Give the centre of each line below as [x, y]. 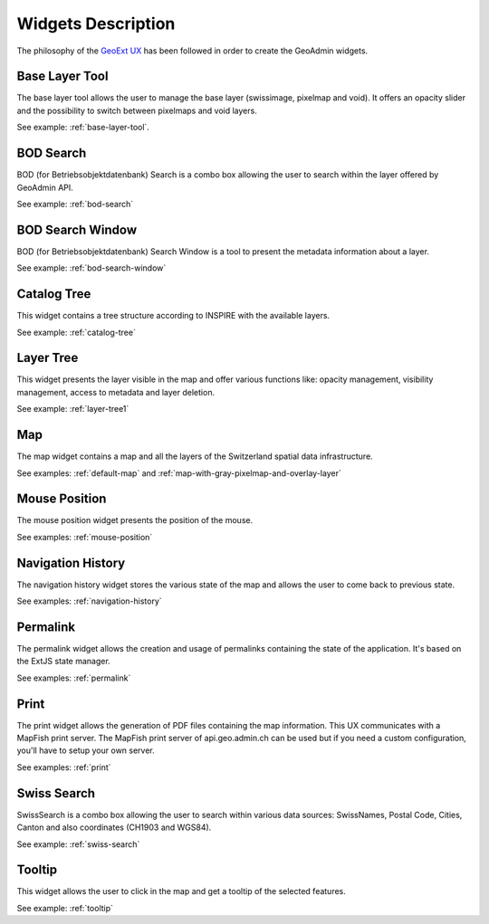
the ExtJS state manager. [63, 662]
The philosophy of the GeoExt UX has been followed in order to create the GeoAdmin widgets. [192, 51]
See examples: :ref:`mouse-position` [85, 537]
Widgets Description [96, 24]
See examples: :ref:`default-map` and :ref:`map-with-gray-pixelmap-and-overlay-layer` [179, 473]
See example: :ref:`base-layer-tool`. [83, 128]
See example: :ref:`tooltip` [65, 908]
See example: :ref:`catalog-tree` [76, 332]
